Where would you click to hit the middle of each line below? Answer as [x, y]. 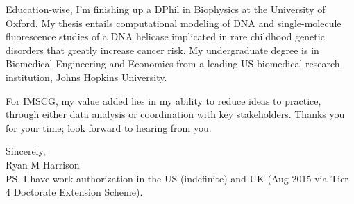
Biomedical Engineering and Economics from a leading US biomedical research [173, 63]
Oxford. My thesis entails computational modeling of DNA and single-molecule [174, 23]
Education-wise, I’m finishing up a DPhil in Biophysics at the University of [166, 9]
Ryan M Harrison [43, 164]
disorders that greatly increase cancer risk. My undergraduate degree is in [162, 50]
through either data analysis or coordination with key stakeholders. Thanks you [175, 114]
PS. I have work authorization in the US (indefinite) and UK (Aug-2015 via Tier [177, 178]
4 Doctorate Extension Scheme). [74, 192]
